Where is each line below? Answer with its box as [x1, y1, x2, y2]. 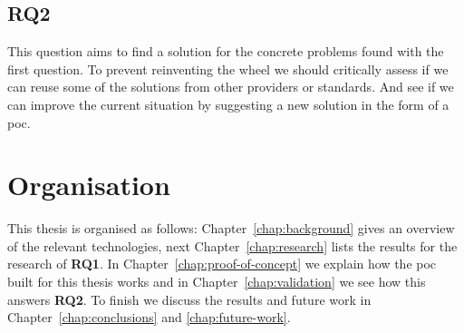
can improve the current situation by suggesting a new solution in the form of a [7, 94, 449, 113]
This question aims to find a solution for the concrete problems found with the [7, 42, 444, 61]
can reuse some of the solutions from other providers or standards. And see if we [7, 77, 454, 96]
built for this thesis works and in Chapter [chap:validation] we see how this [7, 272, 426, 291]
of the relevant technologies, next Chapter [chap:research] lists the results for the [7, 236, 458, 255]
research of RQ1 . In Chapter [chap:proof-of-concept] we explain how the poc [7, 254, 437, 273]
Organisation [7, 166, 170, 203]
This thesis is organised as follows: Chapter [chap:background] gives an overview [7, 219, 455, 238]
